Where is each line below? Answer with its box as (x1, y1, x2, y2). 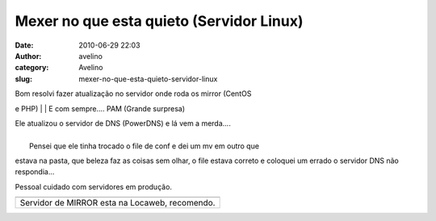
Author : (15, 51, 42, 60)
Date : (15, 40, 34, 50)
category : (15, 63, 49, 73)
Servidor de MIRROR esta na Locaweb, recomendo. (19, 198, 216, 209)
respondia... (15, 167, 55, 177)
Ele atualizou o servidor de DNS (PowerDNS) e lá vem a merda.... (15, 118, 232, 128)
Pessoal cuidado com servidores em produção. (15, 181, 173, 191)
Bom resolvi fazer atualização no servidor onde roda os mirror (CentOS (15, 89, 252, 98)
